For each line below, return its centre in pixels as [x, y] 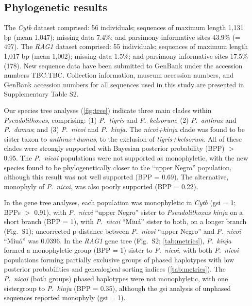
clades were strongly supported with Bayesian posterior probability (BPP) [114, 148]
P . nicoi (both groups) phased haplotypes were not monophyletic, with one [116, 279]
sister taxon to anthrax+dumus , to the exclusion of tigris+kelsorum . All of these [123, 138]
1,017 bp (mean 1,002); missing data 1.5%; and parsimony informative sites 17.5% [126, 56]
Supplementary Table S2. [41, 94]
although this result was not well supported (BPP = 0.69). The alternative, [116, 177]
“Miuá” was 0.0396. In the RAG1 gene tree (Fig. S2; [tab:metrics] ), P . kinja [118, 240]
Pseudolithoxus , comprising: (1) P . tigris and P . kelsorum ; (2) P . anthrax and [120, 120]
